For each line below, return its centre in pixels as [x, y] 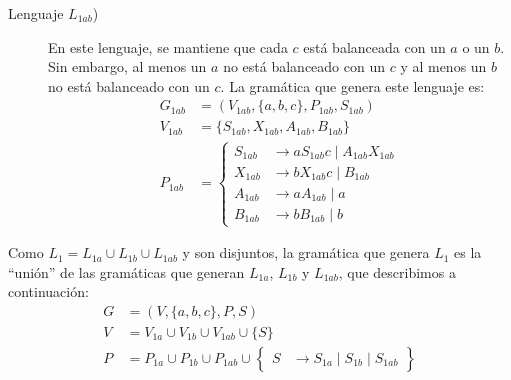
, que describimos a [397, 271]
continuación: [48, 291]
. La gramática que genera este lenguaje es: [352, 85]
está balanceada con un [374, 46]
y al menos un [443, 66]
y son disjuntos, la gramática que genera [306, 252]
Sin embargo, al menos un [127, 66]
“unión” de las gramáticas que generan [126, 271]
